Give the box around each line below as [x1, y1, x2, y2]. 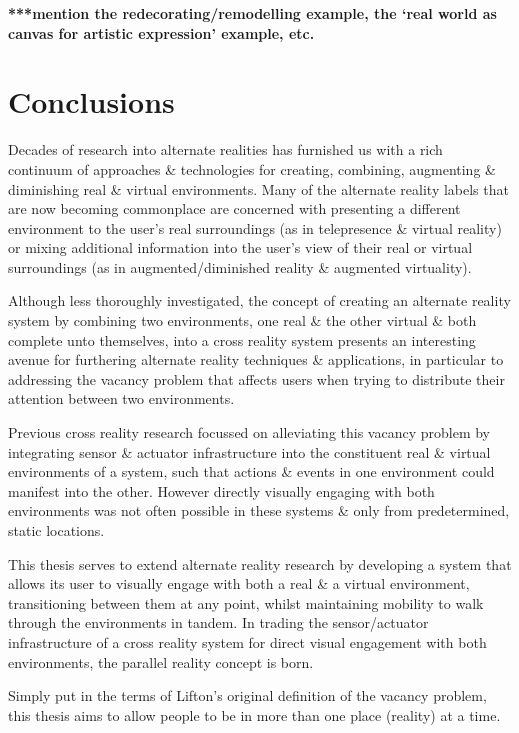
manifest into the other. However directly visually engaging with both [8, 480, 435, 501]
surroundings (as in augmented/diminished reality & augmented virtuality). [8, 256, 472, 277]
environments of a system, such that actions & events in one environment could [8, 461, 495, 482]
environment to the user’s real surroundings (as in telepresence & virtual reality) [8, 217, 502, 238]
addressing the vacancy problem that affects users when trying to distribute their [8, 368, 505, 389]
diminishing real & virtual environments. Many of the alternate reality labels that [8, 178, 509, 199]
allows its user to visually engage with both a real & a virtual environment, [8, 573, 470, 594]
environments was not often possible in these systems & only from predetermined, [8, 500, 510, 521]
